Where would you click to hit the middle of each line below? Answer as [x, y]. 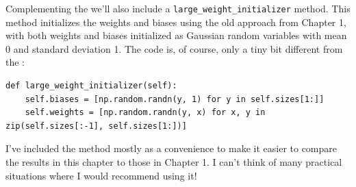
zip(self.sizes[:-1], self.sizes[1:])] [96, 126]
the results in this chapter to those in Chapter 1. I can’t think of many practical [174, 162]
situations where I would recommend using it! [101, 175]
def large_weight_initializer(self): [91, 86]
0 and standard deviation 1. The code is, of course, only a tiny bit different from [174, 48]
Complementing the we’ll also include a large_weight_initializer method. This [178, 8]
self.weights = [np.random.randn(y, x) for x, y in [145, 113]
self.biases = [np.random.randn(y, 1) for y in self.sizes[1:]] [175, 99]
